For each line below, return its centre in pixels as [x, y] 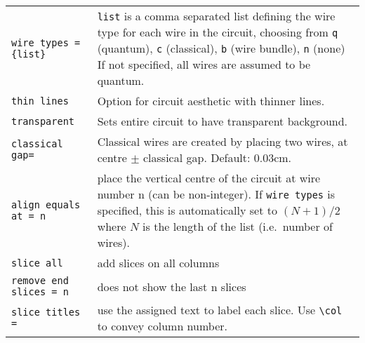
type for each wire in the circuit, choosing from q [218, 32]
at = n [29, 216]
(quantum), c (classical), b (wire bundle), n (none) [221, 48]
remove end [40, 281]
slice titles [46, 312]
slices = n [40, 292]
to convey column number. [162, 326]
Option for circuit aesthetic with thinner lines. [211, 101]
